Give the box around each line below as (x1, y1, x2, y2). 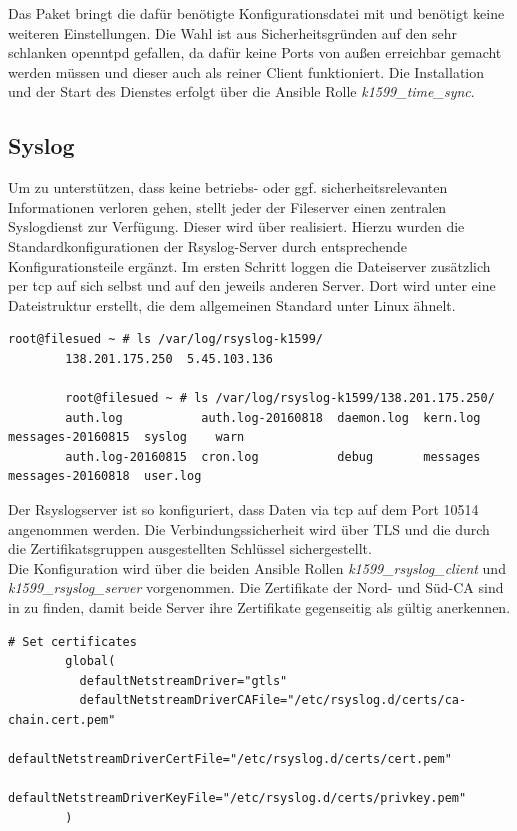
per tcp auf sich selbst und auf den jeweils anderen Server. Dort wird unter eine (8, 275, 496, 296)
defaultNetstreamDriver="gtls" (79, 673, 288, 688)
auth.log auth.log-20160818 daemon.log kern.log (65, 410, 481, 425)
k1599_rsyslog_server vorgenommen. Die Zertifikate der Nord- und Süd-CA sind (8, 577, 504, 598)
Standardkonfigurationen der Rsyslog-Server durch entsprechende (8, 235, 407, 256)
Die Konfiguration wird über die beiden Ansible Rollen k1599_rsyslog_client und (8, 557, 506, 578)
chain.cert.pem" (8, 713, 116, 728)
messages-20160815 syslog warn (8, 430, 245, 445)
